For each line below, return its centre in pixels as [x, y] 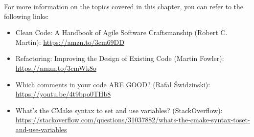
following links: [26, 16]
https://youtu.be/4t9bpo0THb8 [63, 94]
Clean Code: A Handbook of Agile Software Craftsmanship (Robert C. [121, 32]
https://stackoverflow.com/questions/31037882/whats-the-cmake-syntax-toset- [133, 120]
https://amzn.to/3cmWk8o [56, 68]
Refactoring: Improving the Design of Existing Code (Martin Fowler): [120, 58]
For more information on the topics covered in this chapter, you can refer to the [124, 6]
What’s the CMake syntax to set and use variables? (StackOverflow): [119, 110]
